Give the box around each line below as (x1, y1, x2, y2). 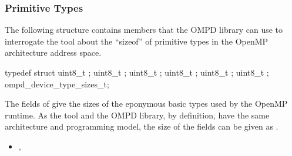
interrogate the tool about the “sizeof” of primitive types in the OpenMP (5, 35, 268, 47)
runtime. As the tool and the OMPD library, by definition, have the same (5, 108, 270, 121)
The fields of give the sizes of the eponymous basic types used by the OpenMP (5, 97, 288, 110)
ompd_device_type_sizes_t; (5, 77, 109, 90)
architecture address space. (5, 46, 102, 59)
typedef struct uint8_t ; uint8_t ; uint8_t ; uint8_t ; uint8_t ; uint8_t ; (5, 66, 269, 78)
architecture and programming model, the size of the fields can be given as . (5, 120, 278, 133)
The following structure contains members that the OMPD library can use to (5, 23, 283, 36)
